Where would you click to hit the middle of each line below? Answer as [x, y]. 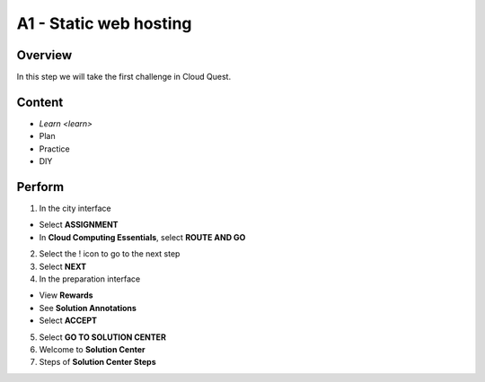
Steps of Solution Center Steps [97, 362]
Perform [40, 187]
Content [40, 102]
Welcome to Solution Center [92, 349]
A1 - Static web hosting [104, 23]
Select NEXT [63, 266]
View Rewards [66, 295]
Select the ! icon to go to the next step [110, 254]
